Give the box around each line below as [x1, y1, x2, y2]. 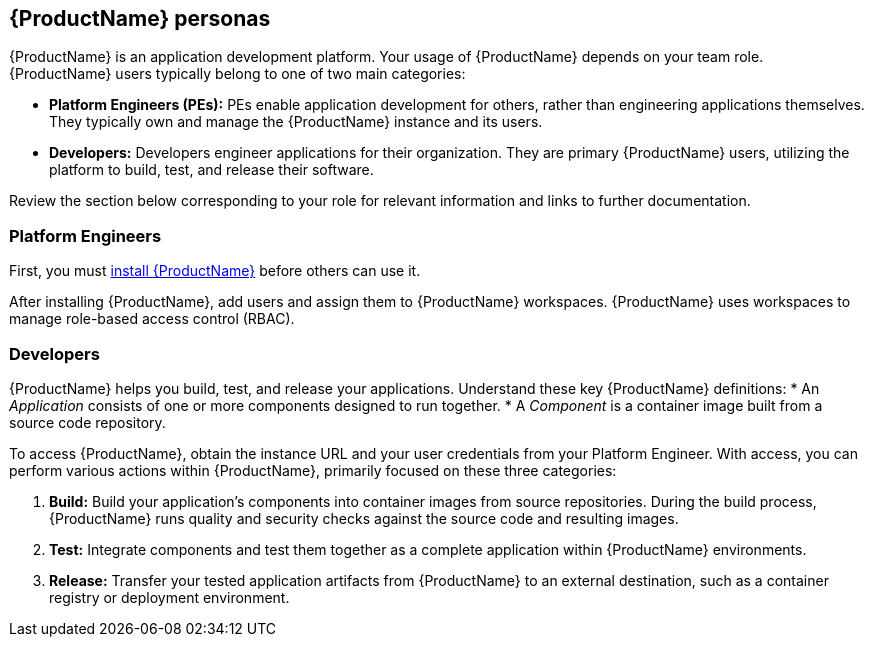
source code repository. [9, 413, 166, 431]
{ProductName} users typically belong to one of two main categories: [9, 65, 466, 83]
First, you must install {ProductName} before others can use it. [9, 262, 421, 280]
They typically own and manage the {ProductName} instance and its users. [49, 113, 543, 131]
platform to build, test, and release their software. [49, 161, 374, 179]
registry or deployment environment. [49, 588, 290, 606]
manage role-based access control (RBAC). [9, 310, 295, 328]
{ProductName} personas [9, 6, 271, 31]
